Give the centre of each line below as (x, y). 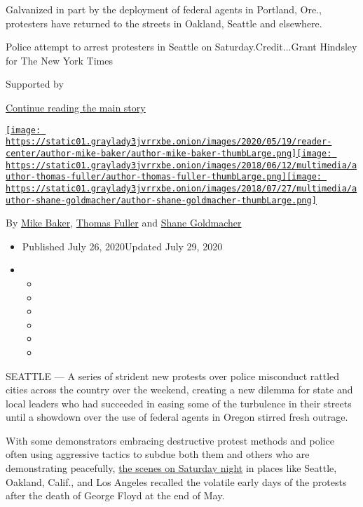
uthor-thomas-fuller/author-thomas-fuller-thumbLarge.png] (146, 177)
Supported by (35, 84)
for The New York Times (59, 60)
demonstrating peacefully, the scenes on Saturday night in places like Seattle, (171, 468)
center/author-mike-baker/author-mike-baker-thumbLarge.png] (151, 153)
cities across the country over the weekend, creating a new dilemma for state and (179, 390)
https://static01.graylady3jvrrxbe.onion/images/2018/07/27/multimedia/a (181, 188)
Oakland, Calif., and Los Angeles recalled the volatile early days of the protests (176, 481)
